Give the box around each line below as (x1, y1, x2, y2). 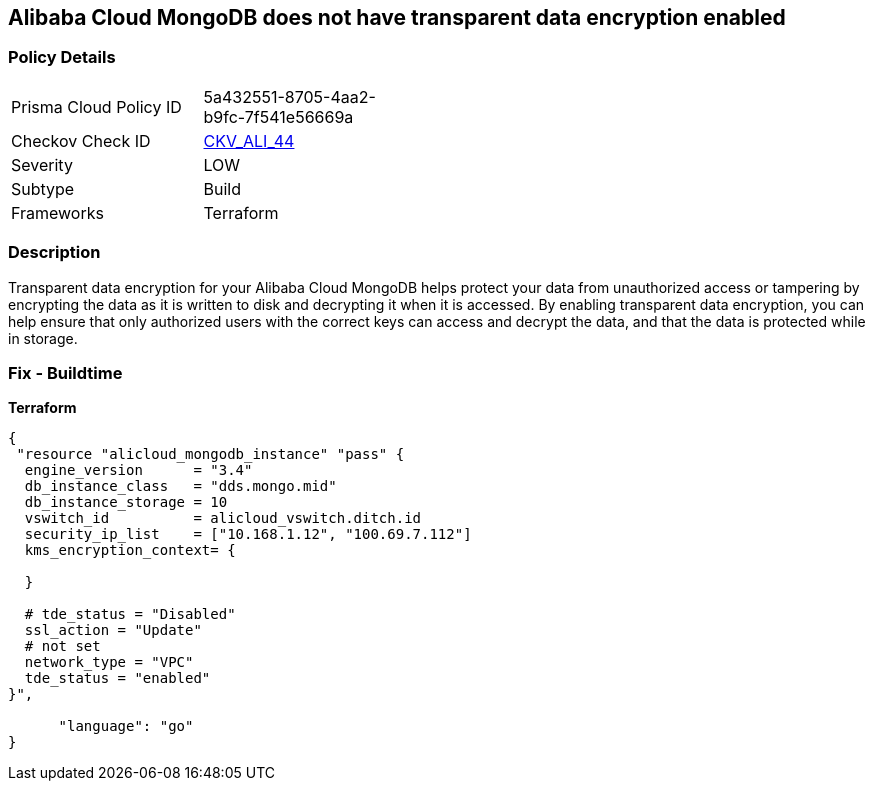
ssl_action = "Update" (24, 622, 202, 639)
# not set (24, 638, 101, 655)
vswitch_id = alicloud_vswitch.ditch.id (24, 510, 422, 527)
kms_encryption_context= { (24, 542, 236, 559)
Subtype (11, 178, 75, 199)
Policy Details (8, 47, 116, 68)
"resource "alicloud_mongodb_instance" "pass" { (16, 446, 405, 463)
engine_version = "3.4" (24, 462, 253, 479)
